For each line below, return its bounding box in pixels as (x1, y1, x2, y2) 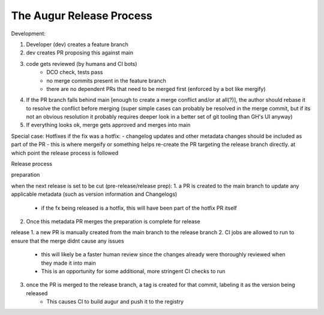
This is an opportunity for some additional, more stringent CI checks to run (41, 267, 226, 275)
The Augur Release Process (11, 9, 152, 22)
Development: (11, 30, 46, 37)
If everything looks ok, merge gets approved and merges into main (26, 122, 191, 129)
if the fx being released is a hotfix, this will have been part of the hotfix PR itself (41, 204, 237, 211)
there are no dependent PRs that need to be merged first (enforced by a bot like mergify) (46, 85, 266, 92)
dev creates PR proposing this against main (26, 49, 134, 56)
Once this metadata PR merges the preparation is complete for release (26, 217, 200, 225)
